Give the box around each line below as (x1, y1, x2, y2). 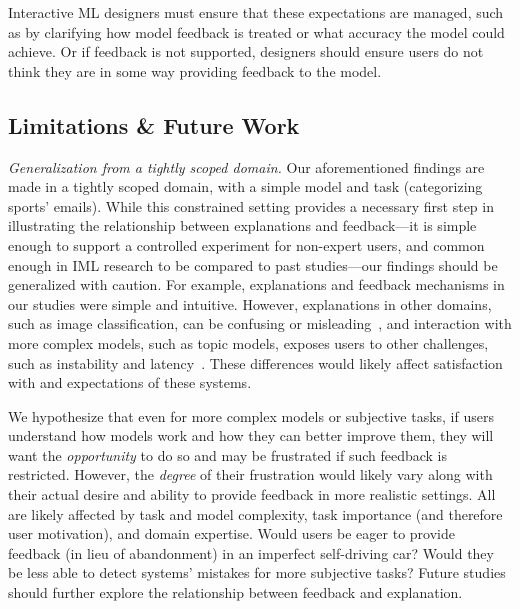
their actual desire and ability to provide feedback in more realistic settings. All (8, 484, 496, 505)
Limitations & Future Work (8, 109, 300, 140)
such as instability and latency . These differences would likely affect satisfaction (8, 352, 503, 373)
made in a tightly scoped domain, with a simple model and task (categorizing (8, 176, 483, 197)
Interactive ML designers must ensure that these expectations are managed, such (8, 2, 504, 22)
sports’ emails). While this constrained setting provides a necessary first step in (8, 195, 494, 216)
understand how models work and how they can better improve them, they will (8, 425, 494, 446)
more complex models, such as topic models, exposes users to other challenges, (8, 332, 489, 353)
